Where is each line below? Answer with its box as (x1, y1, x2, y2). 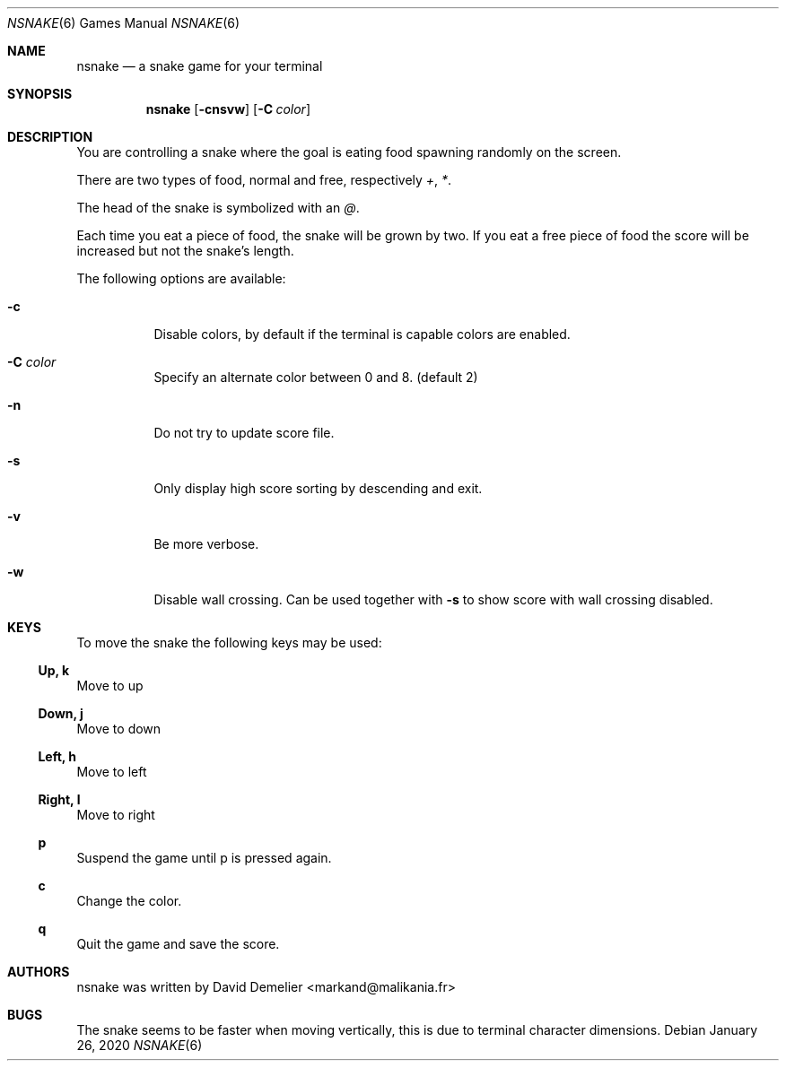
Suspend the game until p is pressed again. (76, 850, 332, 865)
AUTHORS (7, 964, 70, 979)
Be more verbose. (153, 536, 259, 551)
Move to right (76, 807, 155, 822)
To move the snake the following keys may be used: (76, 635, 382, 650)
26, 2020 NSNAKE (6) (76, 1038, 203, 1053)
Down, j (38, 706, 83, 721)
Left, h (38, 749, 77, 764)
